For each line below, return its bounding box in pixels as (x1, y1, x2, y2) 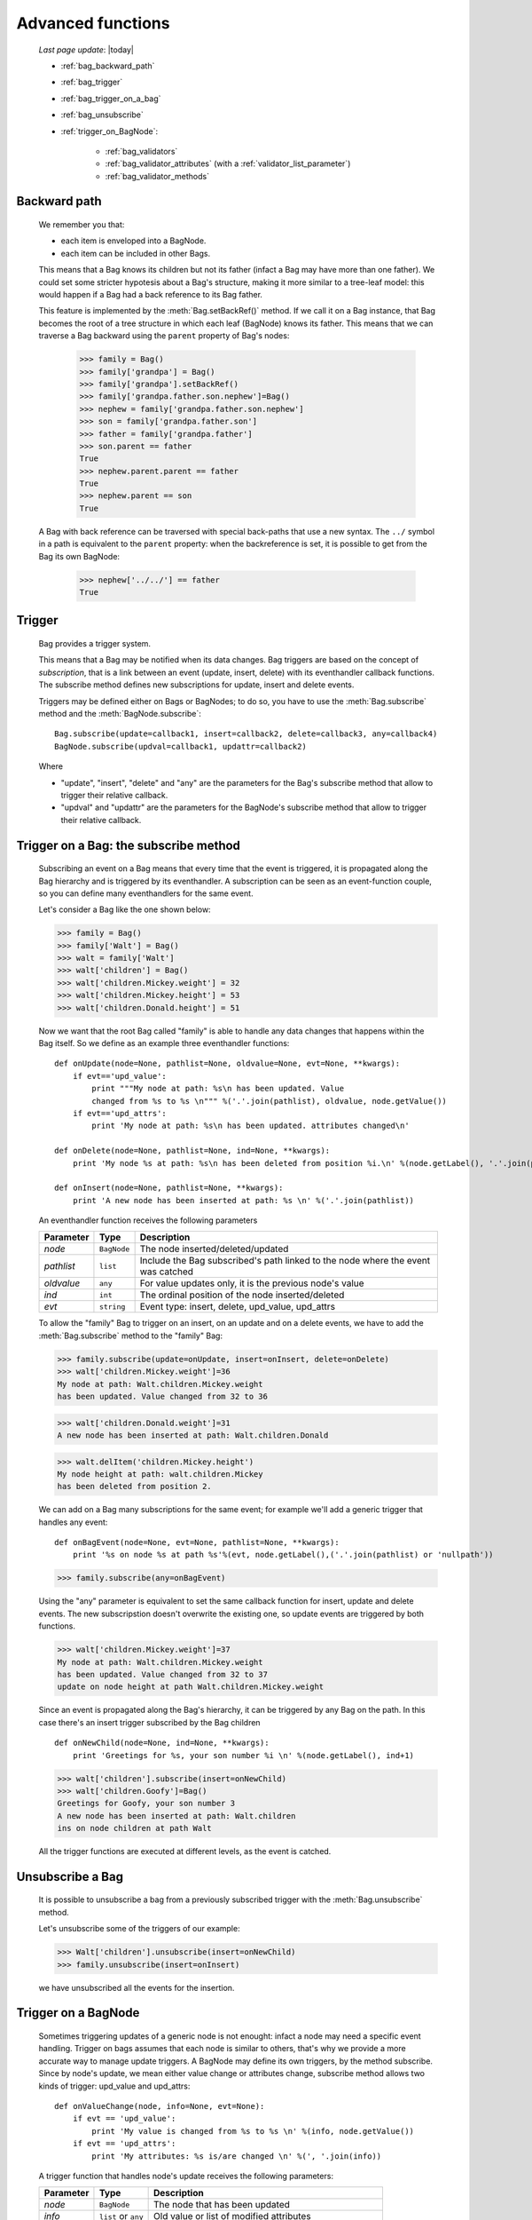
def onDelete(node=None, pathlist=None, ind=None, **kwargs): (54, 1146, 331, 1156)
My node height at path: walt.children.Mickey (57, 1469, 263, 1479)
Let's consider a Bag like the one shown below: (38, 904, 212, 915)
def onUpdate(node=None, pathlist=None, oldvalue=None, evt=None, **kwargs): (54, 1058, 401, 1069)
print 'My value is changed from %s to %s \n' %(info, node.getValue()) (91, 2126, 415, 2136)
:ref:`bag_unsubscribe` (60, 109, 144, 120)
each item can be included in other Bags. (60, 248, 211, 258)
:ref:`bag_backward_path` (60, 60, 155, 71)
